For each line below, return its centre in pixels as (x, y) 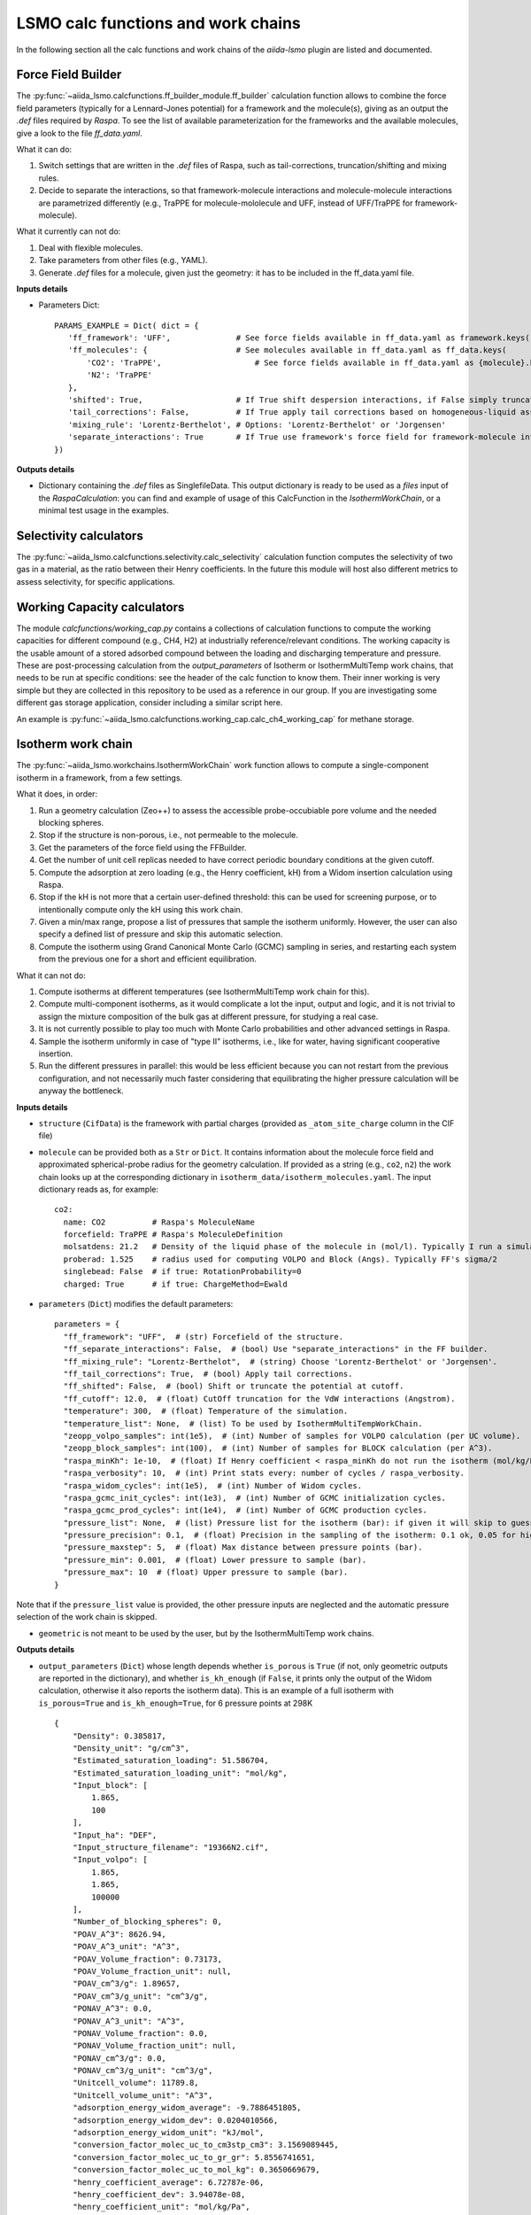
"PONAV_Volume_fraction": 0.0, (140, 2033)
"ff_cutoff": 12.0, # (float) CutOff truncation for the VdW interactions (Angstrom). (259, 1399)
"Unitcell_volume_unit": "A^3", (142, 2095)
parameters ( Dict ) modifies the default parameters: (136, 1304)
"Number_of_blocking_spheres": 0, (147, 1922)
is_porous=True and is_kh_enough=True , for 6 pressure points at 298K (176, 1703)
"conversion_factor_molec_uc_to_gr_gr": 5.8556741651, (194, 2157)
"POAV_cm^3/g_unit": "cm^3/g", (140, 1996)
